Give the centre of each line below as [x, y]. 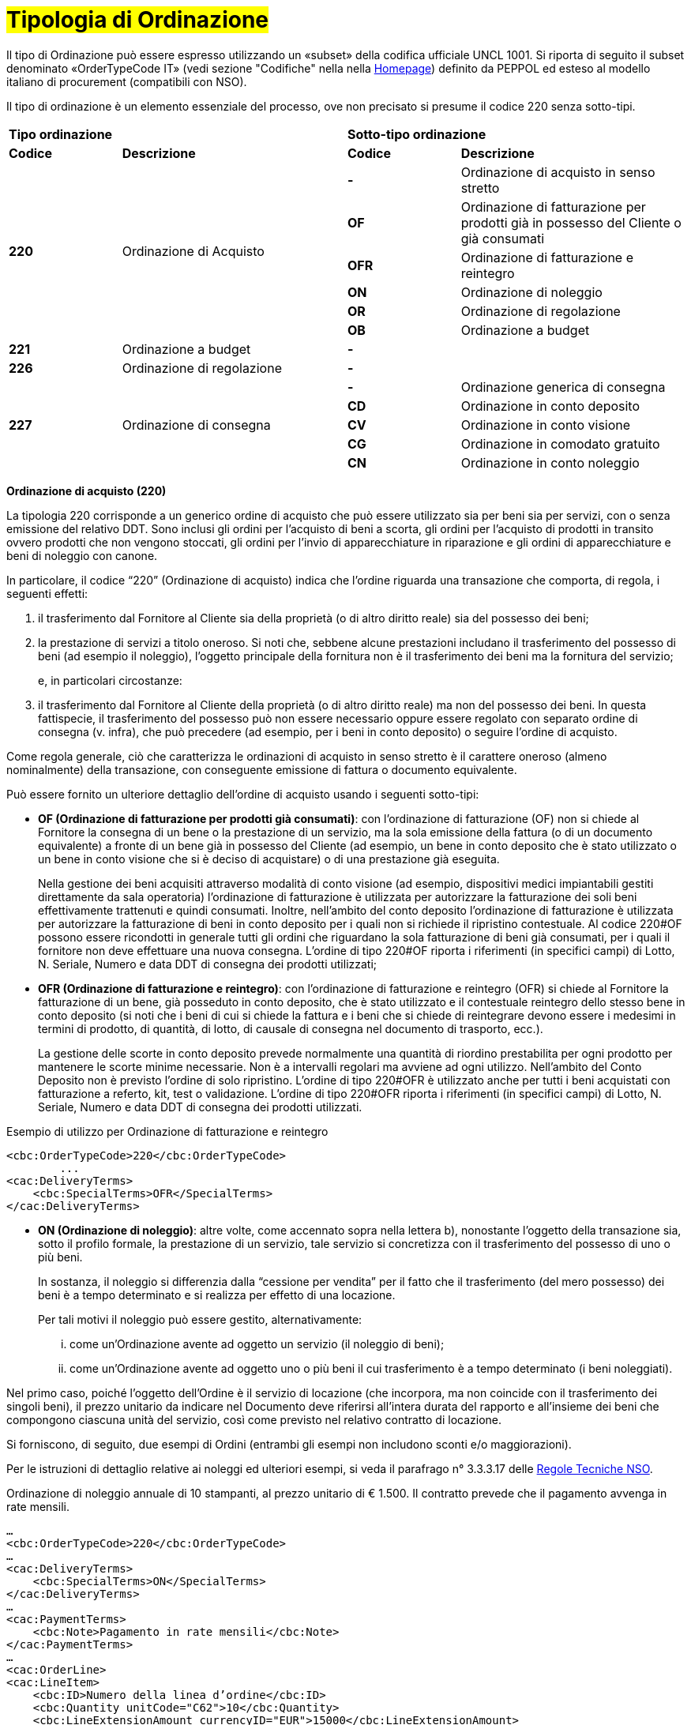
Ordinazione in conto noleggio [550, 462]
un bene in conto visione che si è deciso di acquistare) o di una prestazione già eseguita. [269, 859]
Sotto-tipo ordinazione [417, 134]
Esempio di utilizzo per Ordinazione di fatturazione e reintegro [167, 1131]
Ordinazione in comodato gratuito [560, 443]
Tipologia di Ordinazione [138, 20]
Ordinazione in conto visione [546, 425]
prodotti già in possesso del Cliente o [571, 222]
